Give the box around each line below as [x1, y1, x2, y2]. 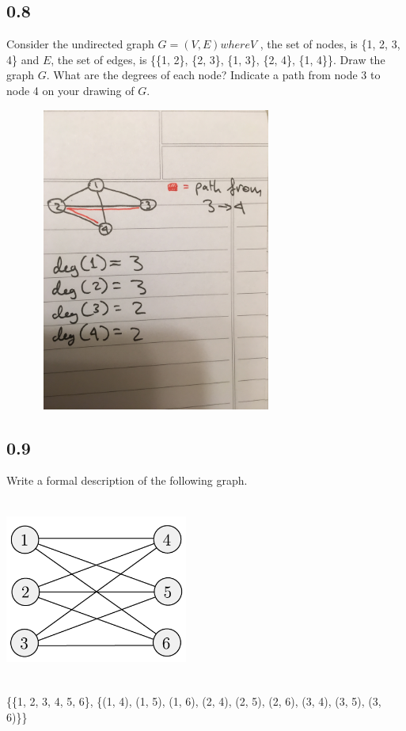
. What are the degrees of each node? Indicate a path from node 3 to [46, 67, 381, 83]
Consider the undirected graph [6, 36, 154, 52]
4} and [6, 51, 40, 67]
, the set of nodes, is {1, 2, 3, [260, 36, 400, 52]
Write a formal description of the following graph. [6, 472, 248, 489]
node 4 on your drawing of [6, 82, 135, 98]
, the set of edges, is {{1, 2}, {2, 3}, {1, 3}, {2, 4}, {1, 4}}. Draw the [51, 51, 385, 67]
